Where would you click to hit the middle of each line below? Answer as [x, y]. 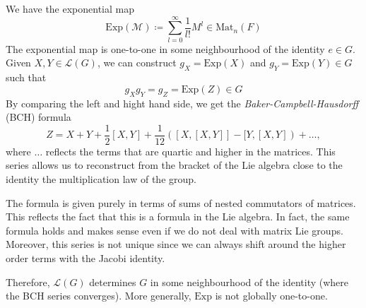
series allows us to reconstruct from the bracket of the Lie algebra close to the [174, 165]
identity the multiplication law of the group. [101, 178]
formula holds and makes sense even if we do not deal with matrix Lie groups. [175, 230]
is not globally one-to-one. [271, 296]
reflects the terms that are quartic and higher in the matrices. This [190, 151]
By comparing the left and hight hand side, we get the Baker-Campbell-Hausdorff [182, 103]
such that [26, 77]
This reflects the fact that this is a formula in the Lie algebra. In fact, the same [178, 217]
